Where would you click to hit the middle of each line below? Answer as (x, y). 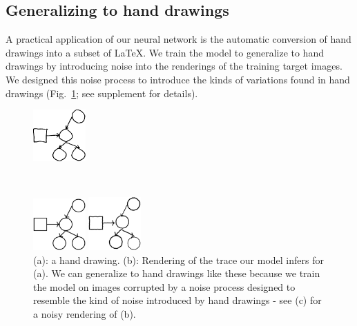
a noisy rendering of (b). (85, 314)
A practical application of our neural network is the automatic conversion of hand (178, 39)
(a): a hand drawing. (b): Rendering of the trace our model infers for (178, 259)
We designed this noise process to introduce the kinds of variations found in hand (178, 79)
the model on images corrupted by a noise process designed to (164, 286)
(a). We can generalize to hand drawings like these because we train (177, 273)
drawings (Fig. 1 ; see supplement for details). (102, 93)
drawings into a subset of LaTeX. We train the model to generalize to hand (165, 52)
